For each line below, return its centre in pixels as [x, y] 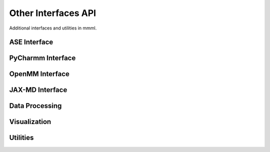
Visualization [30, 122]
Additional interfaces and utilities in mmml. [53, 28]
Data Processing [35, 106]
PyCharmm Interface [42, 58]
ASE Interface [31, 42]
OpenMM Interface [39, 74]
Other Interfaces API [53, 13]
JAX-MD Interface [38, 90]
